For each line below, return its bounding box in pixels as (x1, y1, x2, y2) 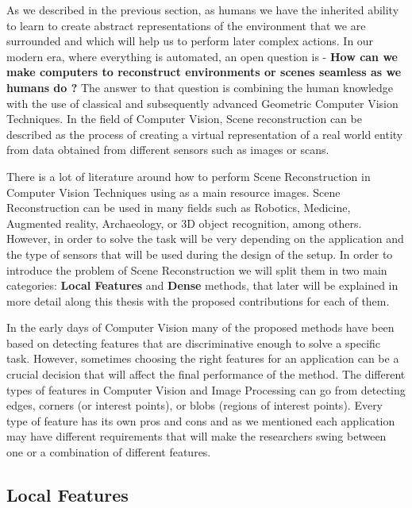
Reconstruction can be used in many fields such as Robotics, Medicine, (6, 199, 351, 216)
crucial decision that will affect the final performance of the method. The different (6, 366, 406, 383)
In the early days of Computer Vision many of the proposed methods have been (6, 319, 395, 336)
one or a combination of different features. (6, 444, 211, 460)
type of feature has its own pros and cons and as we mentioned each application (6, 412, 395, 429)
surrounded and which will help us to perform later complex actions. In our (6, 33, 374, 49)
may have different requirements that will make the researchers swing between (6, 428, 387, 444)
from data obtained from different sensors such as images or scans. (6, 141, 329, 158)
